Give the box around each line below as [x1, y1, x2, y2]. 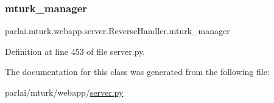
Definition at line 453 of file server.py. [5, 44, 146, 57]
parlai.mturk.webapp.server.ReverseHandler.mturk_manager [5, 24, 230, 37]
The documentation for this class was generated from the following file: [5, 65, 270, 78]
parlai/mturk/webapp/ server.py [5, 86, 124, 98]
